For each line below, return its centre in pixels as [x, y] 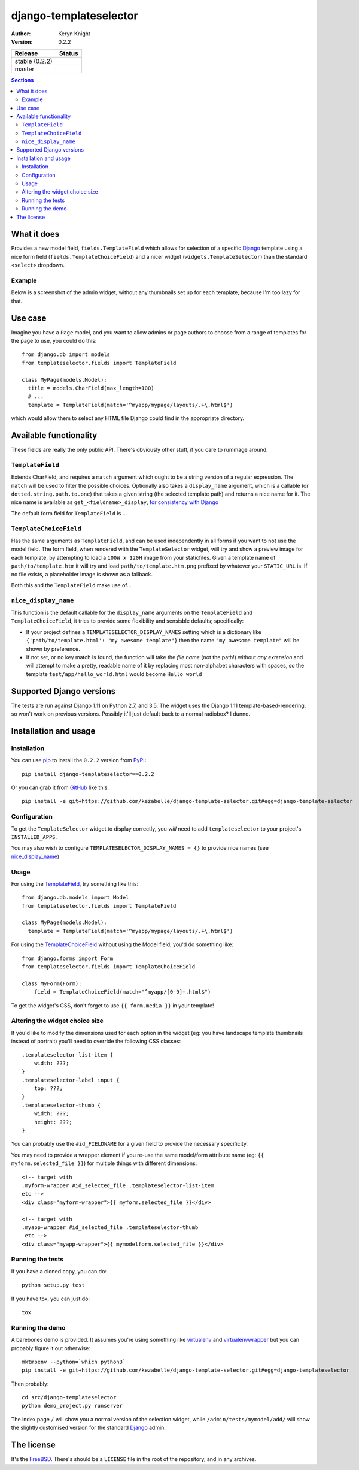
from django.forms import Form [68, 958]
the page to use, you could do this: [54, 341]
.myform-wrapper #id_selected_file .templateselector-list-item [118, 1185]
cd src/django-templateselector [69, 1397]
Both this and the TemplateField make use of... [71, 585]
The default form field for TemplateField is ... [69, 513]
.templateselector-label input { [71, 1080]
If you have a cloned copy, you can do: [59, 1271]
